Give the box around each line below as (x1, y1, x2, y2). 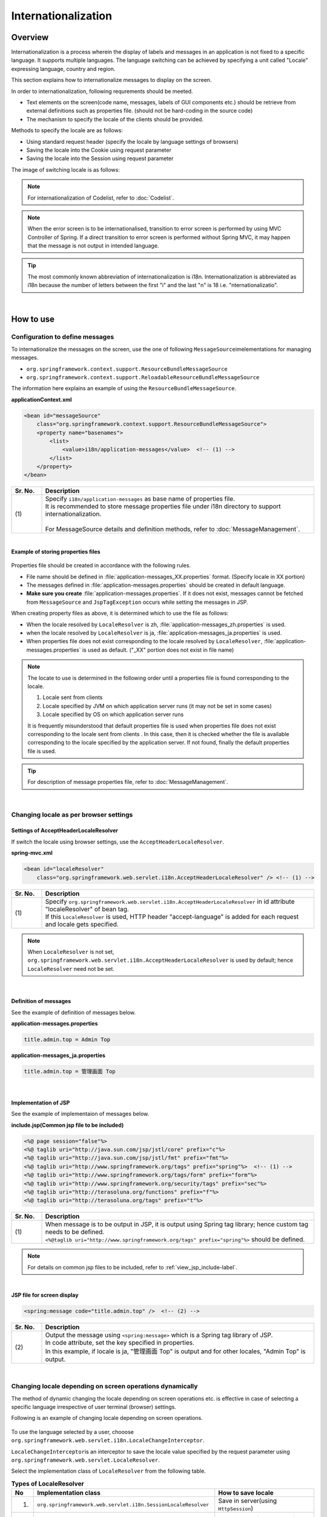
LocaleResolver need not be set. (27, 965, 115, 972)
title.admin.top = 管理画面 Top (24, 1068, 116, 1075)
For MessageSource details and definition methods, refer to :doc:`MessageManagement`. (45, 525, 300, 533)
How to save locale (218, 1488, 274, 1497)
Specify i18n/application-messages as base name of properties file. (45, 495, 236, 503)
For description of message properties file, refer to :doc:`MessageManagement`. (27, 779, 228, 786)
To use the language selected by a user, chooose (11, 1428, 134, 1435)
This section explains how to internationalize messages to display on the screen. (11, 76, 212, 84)
